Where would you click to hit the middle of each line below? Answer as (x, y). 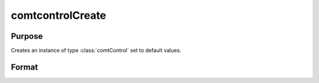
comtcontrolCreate (58, 15)
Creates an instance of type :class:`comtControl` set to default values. (96, 51)
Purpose (27, 36)
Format (25, 67)
